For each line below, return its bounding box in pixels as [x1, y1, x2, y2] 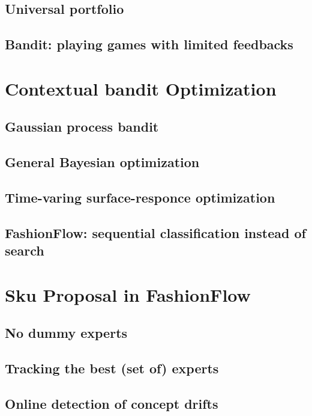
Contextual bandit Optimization [5, 76, 277, 100]
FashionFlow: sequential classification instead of [5, 223, 306, 242]
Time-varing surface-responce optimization [5, 188, 275, 206]
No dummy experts [5, 323, 128, 342]
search [5, 241, 44, 260]
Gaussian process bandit [5, 117, 159, 136]
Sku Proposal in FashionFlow [5, 282, 251, 307]
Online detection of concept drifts [5, 394, 218, 412]
